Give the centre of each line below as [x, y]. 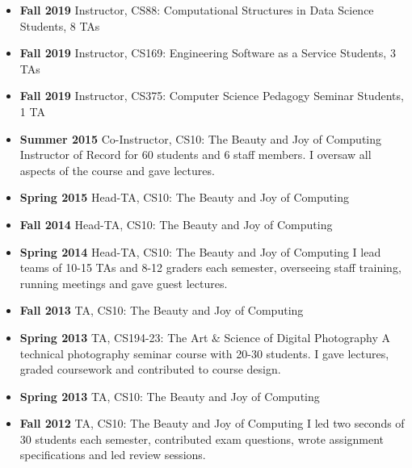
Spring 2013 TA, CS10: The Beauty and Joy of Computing [170, 396]
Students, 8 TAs [60, 25]
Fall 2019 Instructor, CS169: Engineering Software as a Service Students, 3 [208, 53]
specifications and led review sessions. [113, 455]
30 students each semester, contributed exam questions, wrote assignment [202, 439]
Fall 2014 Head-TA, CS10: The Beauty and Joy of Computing [176, 224]
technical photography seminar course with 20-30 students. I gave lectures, [204, 353]
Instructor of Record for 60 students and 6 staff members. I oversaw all [195, 155]
